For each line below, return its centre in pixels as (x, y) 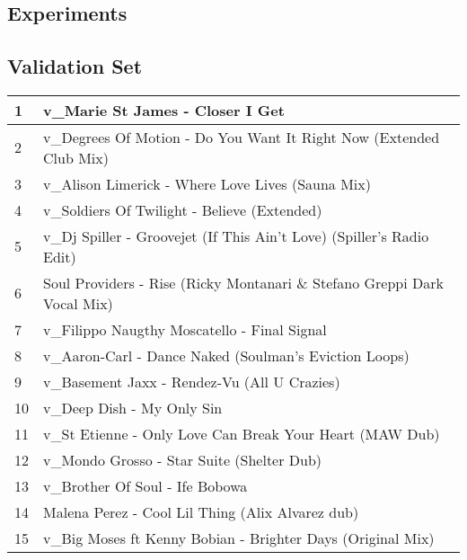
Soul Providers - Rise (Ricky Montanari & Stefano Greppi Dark (243, 282)
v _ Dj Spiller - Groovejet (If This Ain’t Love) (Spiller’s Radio (236, 236)
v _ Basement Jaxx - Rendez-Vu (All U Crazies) (192, 381)
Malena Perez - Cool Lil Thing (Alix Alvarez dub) (201, 511)
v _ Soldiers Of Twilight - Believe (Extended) (183, 209)
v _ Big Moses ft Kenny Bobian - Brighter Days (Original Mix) (239, 538)
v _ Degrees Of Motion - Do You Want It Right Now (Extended (242, 137)
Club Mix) (76, 157)
